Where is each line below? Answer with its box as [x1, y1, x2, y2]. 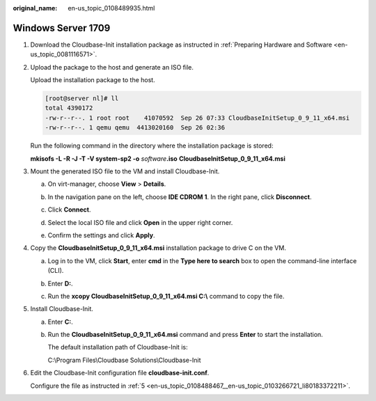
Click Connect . [47, 205, 91, 214]
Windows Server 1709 [13, 22, 111, 34]
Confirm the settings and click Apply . [47, 230, 155, 239]
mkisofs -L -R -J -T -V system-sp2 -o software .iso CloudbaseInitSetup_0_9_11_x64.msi [30, 154, 285, 163]
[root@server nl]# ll [45, 95, 119, 102]
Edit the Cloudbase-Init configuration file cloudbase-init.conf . [30, 369, 210, 377]
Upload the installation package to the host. [30, 76, 156, 84]
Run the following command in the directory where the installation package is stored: [30, 141, 274, 150]
